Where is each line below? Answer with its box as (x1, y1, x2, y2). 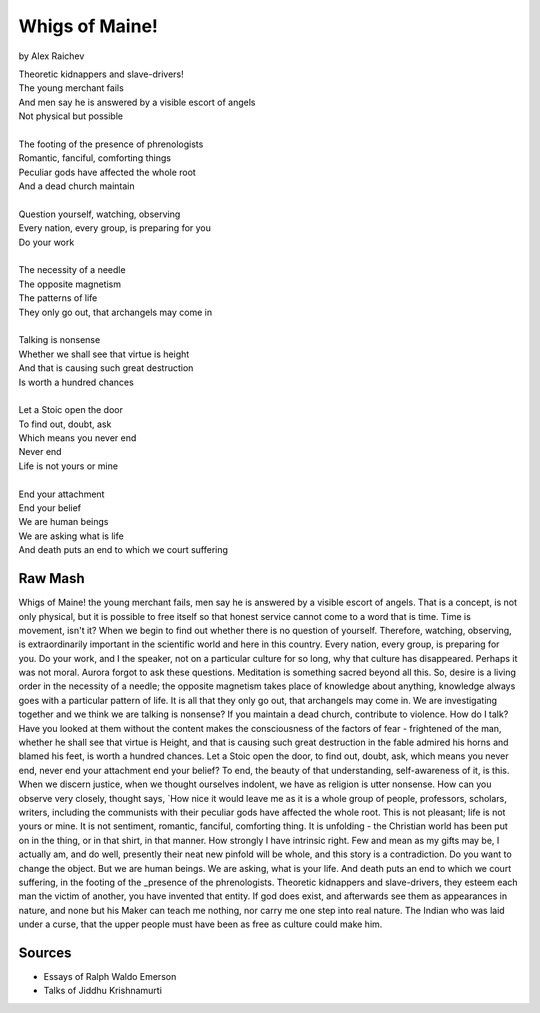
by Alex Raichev (18, 50, 85, 62)
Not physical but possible (18, 110, 124, 122)
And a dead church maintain (18, 180, 135, 192)
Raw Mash (18, 570, 85, 587)
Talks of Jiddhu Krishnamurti (43, 985, 162, 997)
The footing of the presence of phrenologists (18, 138, 204, 150)
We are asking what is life (18, 530, 124, 542)
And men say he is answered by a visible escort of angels (18, 96, 256, 108)
